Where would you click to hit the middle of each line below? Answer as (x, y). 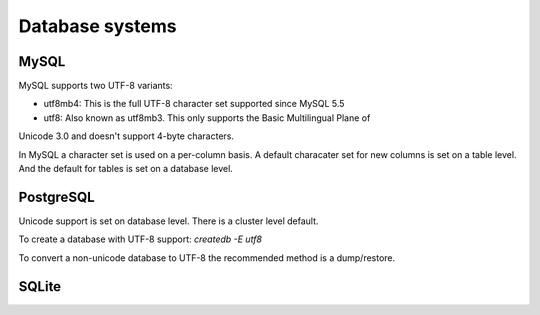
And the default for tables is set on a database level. (126, 169)
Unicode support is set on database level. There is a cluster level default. (168, 221)
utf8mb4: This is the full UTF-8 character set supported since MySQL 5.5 (194, 104)
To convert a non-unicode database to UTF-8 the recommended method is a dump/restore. (207, 257)
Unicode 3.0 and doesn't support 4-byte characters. (126, 136)
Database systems (97, 26)
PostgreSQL (56, 196)
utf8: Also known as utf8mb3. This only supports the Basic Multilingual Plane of (207, 117)
